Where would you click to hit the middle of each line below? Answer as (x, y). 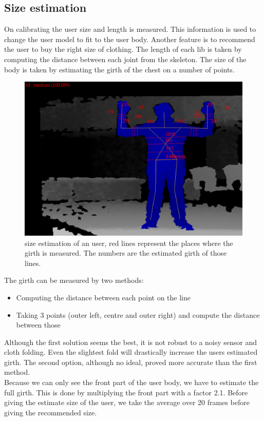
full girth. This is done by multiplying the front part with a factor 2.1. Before (126, 392)
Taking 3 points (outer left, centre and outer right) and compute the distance (138, 314)
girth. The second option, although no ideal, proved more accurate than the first (131, 362)
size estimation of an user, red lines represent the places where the (129, 243)
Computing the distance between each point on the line (103, 297)
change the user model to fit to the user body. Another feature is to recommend (130, 39)
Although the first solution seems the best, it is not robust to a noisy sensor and (131, 342)
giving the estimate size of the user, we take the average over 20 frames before (127, 402)
